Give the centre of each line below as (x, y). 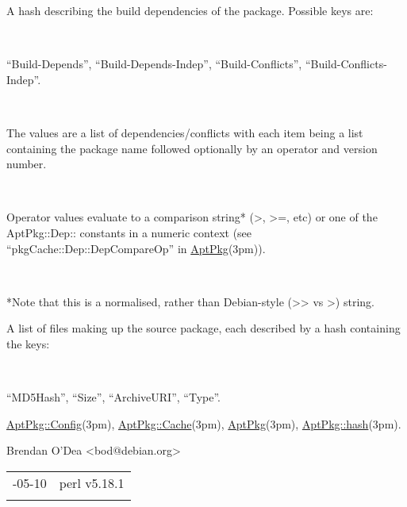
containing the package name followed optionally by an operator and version (192, 148)
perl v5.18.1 (92, 482)
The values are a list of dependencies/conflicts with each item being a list (185, 132)
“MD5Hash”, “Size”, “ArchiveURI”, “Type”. (113, 397)
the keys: (28, 343)
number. (27, 164)
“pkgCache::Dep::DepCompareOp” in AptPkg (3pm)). (136, 248)
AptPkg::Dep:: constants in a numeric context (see (129, 232)
